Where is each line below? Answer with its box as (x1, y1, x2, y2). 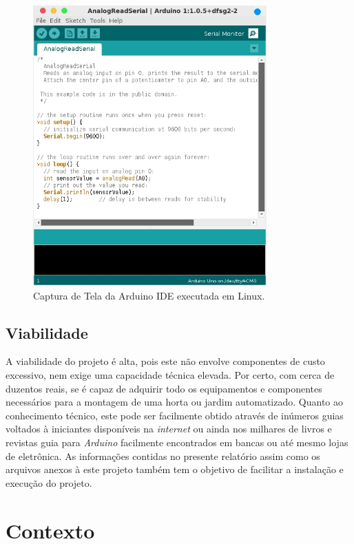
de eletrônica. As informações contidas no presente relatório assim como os (6, 448, 320, 463)
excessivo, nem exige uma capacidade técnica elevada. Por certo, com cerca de (6, 368, 335, 381)
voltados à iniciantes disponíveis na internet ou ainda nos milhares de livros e (6, 421, 332, 436)
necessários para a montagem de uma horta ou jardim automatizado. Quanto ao (6, 395, 343, 409)
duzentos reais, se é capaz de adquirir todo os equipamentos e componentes (6, 381, 322, 395)
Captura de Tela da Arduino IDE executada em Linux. (33, 288, 265, 302)
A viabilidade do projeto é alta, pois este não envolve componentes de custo (6, 354, 325, 368)
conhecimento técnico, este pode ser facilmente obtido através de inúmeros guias (6, 408, 344, 422)
